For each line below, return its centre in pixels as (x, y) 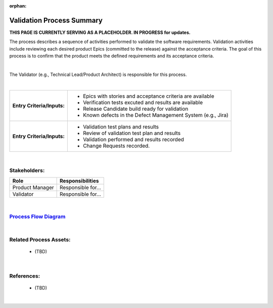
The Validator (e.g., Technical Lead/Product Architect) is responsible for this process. (98, 74)
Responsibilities (79, 181)
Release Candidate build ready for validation (135, 109)
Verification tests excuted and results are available (143, 102)
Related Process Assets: (40, 239)
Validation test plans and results (121, 126)
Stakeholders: (27, 170)
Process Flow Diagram (37, 216)
